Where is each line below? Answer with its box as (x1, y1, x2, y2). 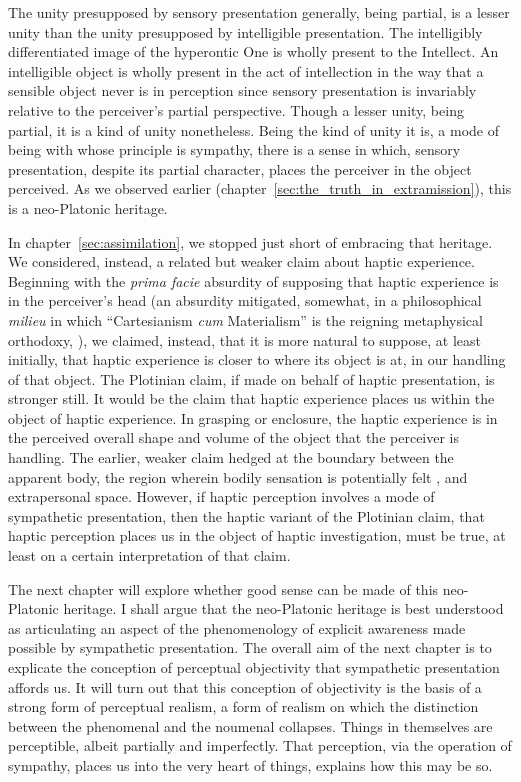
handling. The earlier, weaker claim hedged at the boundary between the (8, 447, 454, 468)
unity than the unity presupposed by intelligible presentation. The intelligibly (8, 21, 483, 42)
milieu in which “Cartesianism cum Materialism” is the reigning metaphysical (8, 309, 483, 330)
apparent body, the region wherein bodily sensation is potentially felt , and (8, 466, 468, 487)
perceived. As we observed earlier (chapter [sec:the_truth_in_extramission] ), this (8, 178, 512, 199)
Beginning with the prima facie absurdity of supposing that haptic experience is (8, 270, 499, 291)
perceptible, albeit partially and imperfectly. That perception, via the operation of (8, 735, 512, 756)
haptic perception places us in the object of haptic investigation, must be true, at (8, 525, 506, 546)
